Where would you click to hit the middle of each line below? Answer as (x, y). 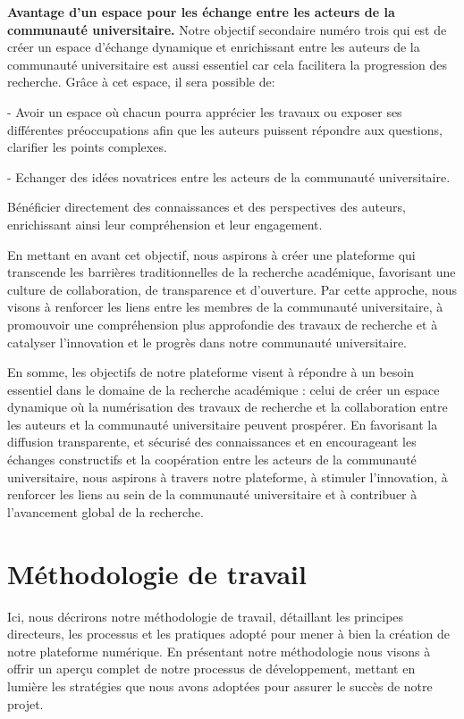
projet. (25, 703)
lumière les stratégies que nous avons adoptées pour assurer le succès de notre (220, 686)
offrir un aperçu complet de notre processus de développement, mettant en (211, 669)
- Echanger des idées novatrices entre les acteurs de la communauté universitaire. (229, 176)
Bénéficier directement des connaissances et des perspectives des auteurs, (207, 207)
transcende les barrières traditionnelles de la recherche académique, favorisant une (232, 272)
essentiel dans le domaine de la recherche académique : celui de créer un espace (224, 389)
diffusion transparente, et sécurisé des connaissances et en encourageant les (212, 442)
